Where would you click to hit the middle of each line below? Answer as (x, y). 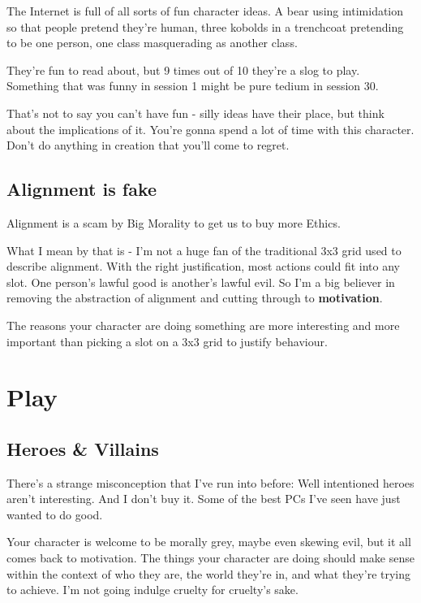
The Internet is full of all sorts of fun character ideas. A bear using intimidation (205, 11)
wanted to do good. (55, 514)
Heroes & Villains (83, 448)
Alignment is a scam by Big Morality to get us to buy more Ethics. (174, 222)
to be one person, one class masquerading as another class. (152, 43)
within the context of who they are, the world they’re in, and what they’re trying (209, 573)
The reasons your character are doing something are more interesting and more (203, 325)
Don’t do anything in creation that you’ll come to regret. (148, 145)
